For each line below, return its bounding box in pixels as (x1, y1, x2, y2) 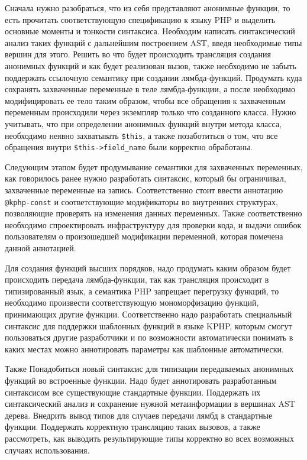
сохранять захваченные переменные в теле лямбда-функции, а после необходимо (5, 83, 295, 95)
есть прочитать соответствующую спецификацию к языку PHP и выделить (5, 13, 276, 25)
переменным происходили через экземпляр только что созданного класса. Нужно (5, 106, 296, 118)
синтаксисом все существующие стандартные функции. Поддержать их (5, 386, 261, 398)
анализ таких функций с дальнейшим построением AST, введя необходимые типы (5, 36, 302, 48)
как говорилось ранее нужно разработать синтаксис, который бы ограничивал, (5, 172, 286, 184)
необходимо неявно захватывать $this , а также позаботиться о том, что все (5, 129, 278, 141)
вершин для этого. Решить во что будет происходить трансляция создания (5, 48, 271, 60)
